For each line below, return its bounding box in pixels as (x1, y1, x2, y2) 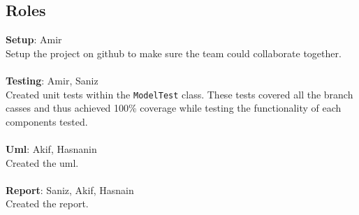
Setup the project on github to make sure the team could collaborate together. (6, 45, 342, 60)
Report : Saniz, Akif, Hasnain (6, 182, 134, 197)
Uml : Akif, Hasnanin (6, 142, 97, 156)
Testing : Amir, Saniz (6, 73, 98, 87)
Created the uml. (6, 155, 79, 170)
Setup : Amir (6, 32, 62, 47)
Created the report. (6, 196, 89, 211)
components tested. (6, 114, 88, 128)
